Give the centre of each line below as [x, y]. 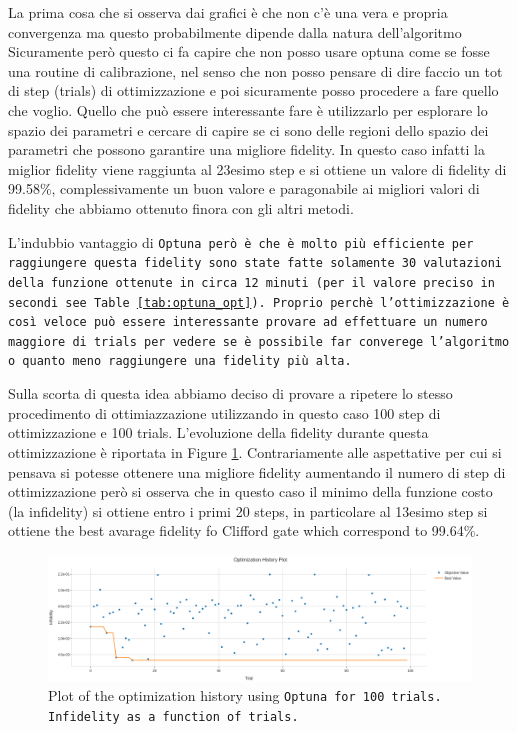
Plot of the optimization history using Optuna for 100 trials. [245, 695]
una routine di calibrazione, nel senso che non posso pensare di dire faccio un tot [255, 70]
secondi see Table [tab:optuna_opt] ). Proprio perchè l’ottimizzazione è [259, 302]
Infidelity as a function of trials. [173, 716]
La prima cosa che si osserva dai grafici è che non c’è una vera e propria [228, 12]
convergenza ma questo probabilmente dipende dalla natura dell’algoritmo [235, 31]
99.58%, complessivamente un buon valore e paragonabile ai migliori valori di [244, 188]
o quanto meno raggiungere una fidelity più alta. [180, 361]
